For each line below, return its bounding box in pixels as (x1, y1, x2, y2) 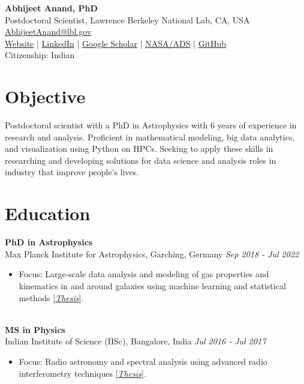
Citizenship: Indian (5, 49, 75, 61)
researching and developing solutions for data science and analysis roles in (5, 154, 276, 166)
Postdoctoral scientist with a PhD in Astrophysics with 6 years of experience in (5, 119, 297, 131)
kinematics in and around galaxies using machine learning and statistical (19, 279, 286, 292)
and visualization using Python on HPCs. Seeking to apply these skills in (5, 142, 273, 155)
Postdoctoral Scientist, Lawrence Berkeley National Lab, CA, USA (5, 13, 250, 26)
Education (5, 201, 91, 226)
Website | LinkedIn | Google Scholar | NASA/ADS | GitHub (5, 37, 227, 49)
